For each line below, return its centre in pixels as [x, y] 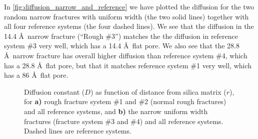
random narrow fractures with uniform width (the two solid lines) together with [126, 16]
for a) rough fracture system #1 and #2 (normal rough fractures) [125, 101]
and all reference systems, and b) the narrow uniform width [116, 111]
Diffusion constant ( [54, 91]
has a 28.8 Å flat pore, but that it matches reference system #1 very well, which [128, 65]
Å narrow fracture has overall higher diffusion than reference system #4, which [126, 55]
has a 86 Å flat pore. [36, 75]
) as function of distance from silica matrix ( [158, 91]
